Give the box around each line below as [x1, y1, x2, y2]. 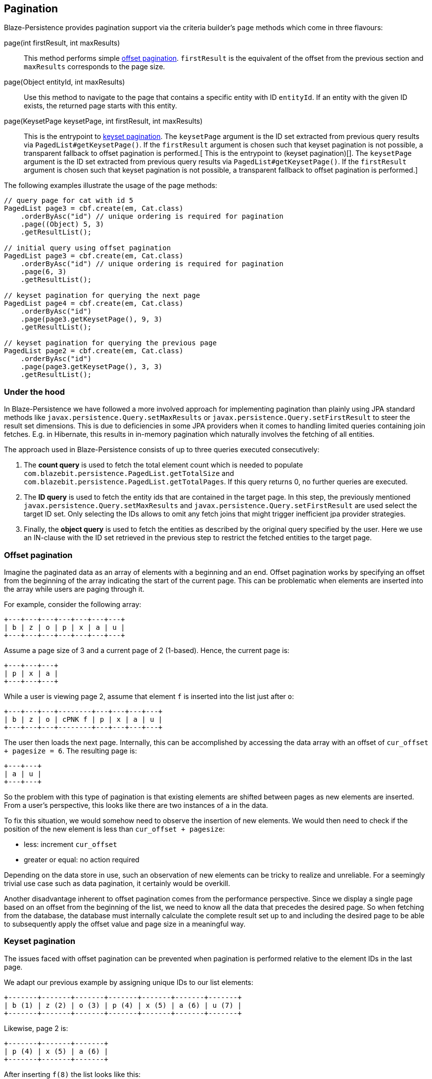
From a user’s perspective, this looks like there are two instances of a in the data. [4, 800, 268, 809]
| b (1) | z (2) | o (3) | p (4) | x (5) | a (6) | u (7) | [4, 1001, 242, 1009]
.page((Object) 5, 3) [20, 220, 104, 229]
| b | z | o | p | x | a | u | [4, 623, 125, 631]
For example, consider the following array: [4, 600, 142, 609]
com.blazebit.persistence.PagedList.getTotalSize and [24, 469, 234, 478]
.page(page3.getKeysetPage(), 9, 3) [20, 315, 163, 324]
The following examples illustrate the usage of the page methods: [4, 181, 217, 190]
